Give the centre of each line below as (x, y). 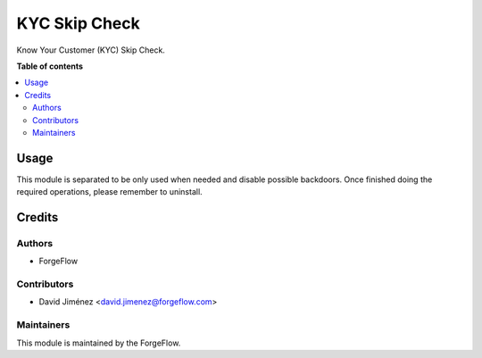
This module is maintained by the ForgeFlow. (99, 343)
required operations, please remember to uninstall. (109, 192)
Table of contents (50, 66)
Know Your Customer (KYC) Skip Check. (91, 50)
